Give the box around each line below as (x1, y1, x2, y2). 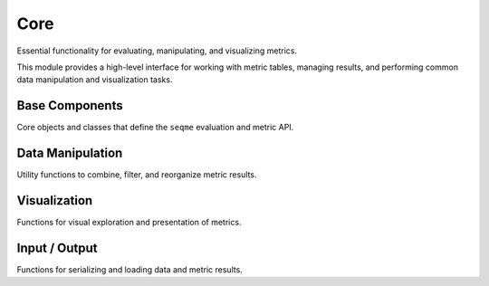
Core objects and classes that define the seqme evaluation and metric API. (16, 122, 294, 133)
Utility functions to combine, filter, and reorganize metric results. (16, 169, 257, 180)
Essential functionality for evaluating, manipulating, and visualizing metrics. (16, 45, 298, 56)
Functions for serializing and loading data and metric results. (16, 263, 244, 275)
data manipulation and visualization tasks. (16, 74, 173, 85)
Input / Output (16, 240, 99, 255)
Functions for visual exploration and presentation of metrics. (16, 217, 242, 228)
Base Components (16, 98, 123, 113)
